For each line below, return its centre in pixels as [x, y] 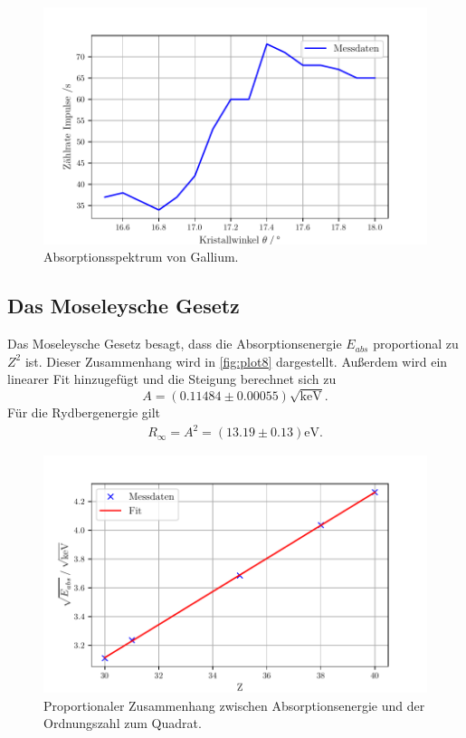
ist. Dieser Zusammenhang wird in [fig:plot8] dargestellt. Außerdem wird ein [236, 361]
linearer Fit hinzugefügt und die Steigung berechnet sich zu [172, 379]
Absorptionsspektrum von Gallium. [141, 257]
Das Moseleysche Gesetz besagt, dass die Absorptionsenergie [175, 344]
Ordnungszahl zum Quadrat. [123, 723]
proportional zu [416, 344]
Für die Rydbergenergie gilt [84, 412]
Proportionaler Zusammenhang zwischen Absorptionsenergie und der [234, 705]
